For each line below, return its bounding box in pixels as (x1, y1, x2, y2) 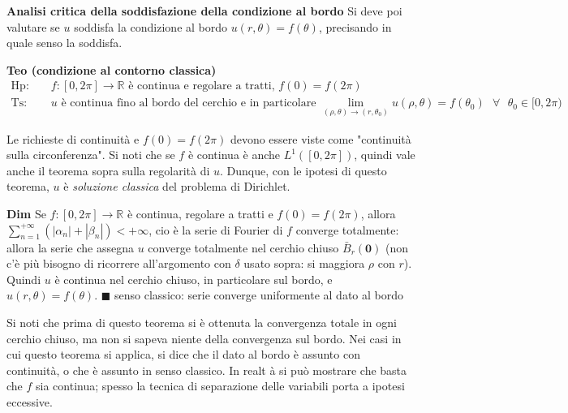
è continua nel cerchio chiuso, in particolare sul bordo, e (54, 270, 333, 287)
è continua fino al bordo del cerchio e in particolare (61, 97, 316, 110)
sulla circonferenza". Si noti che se (6, 146, 175, 163)
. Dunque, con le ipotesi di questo (220, 161, 387, 179)
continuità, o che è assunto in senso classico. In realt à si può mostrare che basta (6, 361, 407, 378)
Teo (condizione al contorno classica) (6, 61, 217, 78)
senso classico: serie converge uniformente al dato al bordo (114, 286, 404, 303)
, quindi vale (354, 146, 415, 163)
